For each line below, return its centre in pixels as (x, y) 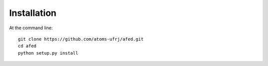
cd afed (27, 46)
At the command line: (31, 28)
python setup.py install (48, 53)
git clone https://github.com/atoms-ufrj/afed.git (81, 39)
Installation (33, 13)
